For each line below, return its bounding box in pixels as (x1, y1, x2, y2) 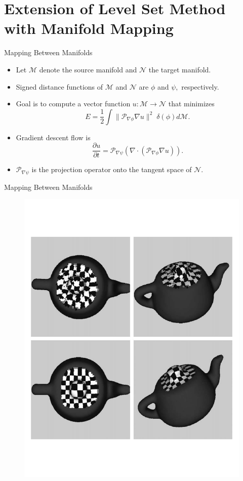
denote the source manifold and (39, 64, 137, 74)
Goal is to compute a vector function (16, 98, 131, 109)
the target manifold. (148, 64, 211, 74)
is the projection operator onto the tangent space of (31, 164, 192, 175)
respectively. (181, 81, 219, 92)
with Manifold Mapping (4, 18, 174, 38)
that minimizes (168, 98, 215, 109)
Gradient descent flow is (16, 132, 91, 142)
